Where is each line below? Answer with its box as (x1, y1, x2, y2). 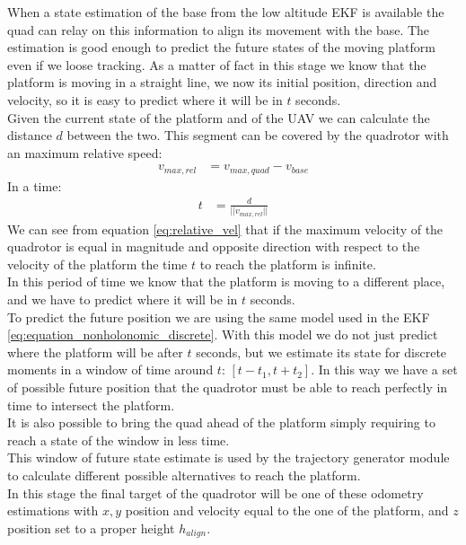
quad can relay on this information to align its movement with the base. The (7, 20, 430, 39)
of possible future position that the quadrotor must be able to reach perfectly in (7, 377, 448, 396)
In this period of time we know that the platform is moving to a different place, (7, 272, 445, 291)
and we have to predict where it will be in (7, 290, 238, 308)
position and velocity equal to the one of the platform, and (125, 501, 449, 520)
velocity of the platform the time (7, 254, 188, 273)
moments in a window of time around (7, 360, 214, 379)
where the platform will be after (7, 342, 183, 361)
